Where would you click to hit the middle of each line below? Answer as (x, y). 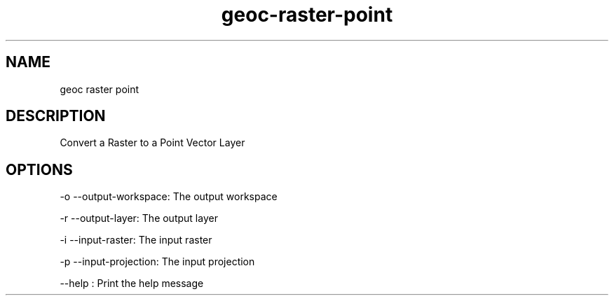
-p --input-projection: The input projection (157, 262)
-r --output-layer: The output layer (139, 218)
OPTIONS (39, 169)
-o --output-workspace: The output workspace (169, 197)
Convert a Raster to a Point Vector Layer (152, 143)
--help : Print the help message (132, 283)
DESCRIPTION (56, 116)
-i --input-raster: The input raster (136, 240)
